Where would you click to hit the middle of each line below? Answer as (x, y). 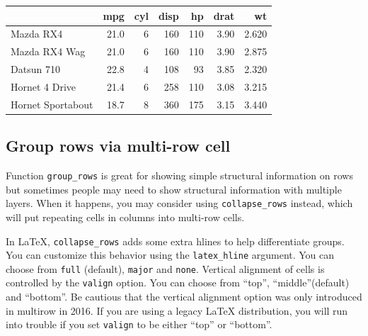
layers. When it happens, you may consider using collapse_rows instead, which (179, 203)
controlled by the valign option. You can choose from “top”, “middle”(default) (178, 282)
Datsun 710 (35, 69)
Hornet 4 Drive (44, 86)
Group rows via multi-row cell (118, 146)
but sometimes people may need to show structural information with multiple (174, 189)
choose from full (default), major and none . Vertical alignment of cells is (165, 268)
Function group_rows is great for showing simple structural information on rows (179, 175)
